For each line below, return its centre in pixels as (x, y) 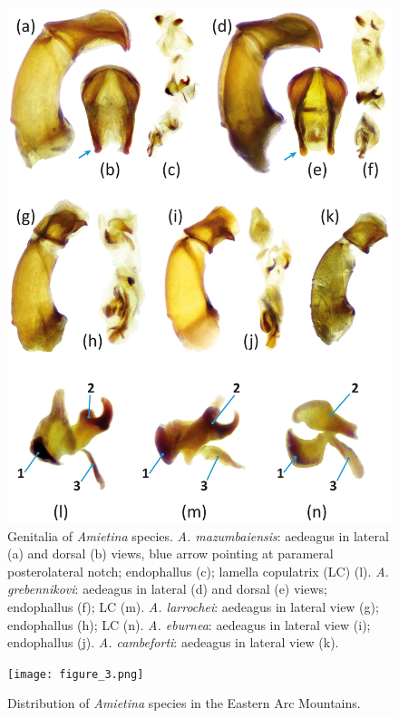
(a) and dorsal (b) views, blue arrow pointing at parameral (170, 553)
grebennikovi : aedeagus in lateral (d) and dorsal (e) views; (167, 589)
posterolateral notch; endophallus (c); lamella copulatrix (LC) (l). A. (198, 571)
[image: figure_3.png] (76, 674)
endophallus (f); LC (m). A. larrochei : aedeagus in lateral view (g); (193, 606)
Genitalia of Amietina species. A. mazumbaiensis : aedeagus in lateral (198, 535)
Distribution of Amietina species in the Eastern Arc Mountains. (184, 703)
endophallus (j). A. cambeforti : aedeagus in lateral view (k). (173, 642)
